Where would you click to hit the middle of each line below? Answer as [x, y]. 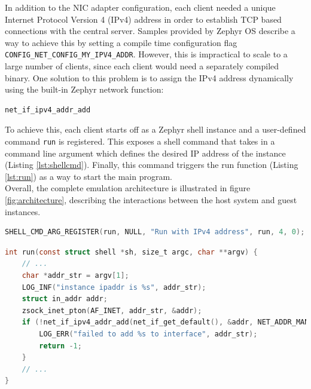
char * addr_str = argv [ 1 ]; [75, 275]
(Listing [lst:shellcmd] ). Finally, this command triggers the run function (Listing [152, 165]
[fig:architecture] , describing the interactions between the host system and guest [151, 200]
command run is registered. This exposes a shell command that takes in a [140, 141]
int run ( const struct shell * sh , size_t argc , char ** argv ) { [131, 252]
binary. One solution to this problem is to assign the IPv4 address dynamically [149, 77]
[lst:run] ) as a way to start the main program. [89, 176]
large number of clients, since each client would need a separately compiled [142, 66]
